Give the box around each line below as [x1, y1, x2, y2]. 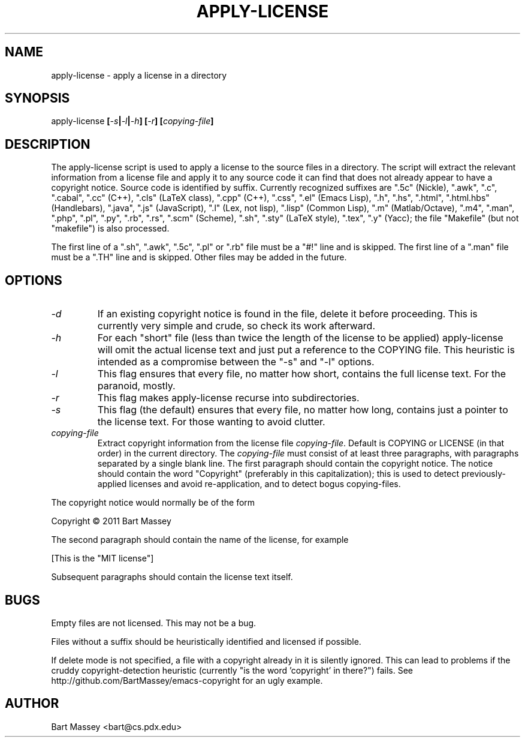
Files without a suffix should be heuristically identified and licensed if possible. [51, 636, 361, 647]
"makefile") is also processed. [51, 223, 170, 234]
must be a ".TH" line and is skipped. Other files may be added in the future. [51, 252, 347, 263]
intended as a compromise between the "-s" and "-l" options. [97, 356, 375, 368]
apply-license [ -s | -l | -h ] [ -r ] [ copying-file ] [51, 116, 214, 127]
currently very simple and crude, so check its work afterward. [97, 320, 375, 332]
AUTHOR [5, 696, 59, 711]
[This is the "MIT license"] [51, 553, 154, 564]
